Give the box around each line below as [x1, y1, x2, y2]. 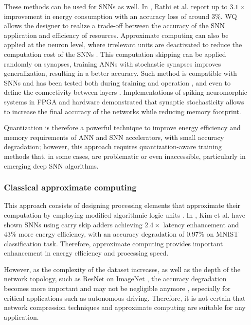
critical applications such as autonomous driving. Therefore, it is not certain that [4, 292, 246, 303]
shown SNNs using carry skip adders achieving [4, 219, 143, 229]
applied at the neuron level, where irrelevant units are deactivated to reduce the [4, 39, 242, 50]
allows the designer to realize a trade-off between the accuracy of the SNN [4, 20, 225, 31]
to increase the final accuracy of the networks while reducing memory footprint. [4, 106, 241, 116]
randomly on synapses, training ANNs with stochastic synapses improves [4, 58, 221, 68]
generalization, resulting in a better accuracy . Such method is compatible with [4, 68, 237, 78]
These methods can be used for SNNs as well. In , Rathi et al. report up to [4, 1, 228, 11]
